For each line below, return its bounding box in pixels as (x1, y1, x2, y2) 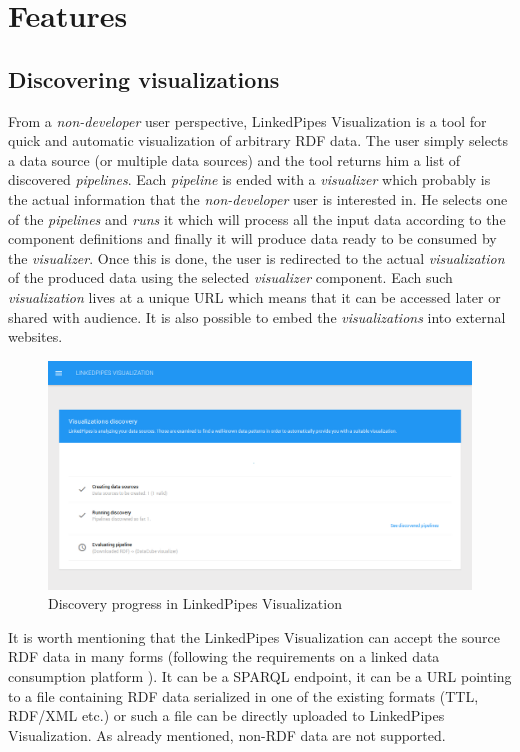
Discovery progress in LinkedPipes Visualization (48, 593, 342, 614)
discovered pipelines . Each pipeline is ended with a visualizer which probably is (8, 169, 491, 190)
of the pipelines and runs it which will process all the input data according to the (8, 208, 506, 229)
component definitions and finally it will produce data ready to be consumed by (8, 228, 497, 249)
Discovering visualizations (8, 63, 280, 94)
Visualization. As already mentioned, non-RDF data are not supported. (8, 724, 446, 745)
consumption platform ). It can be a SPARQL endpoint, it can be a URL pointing (8, 666, 512, 687)
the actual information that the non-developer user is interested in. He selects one (8, 188, 508, 209)
